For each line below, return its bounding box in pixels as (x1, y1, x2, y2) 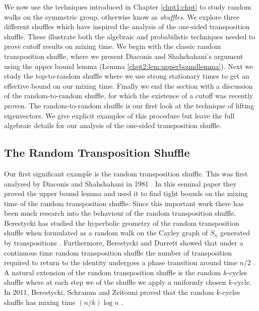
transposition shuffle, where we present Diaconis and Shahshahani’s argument (4, 50, 243, 61)
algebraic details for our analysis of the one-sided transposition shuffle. (4, 120, 222, 131)
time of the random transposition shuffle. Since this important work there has (4, 198, 244, 208)
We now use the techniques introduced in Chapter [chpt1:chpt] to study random (4, 2, 251, 12)
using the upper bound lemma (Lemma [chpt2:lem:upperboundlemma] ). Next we (4, 60, 253, 71)
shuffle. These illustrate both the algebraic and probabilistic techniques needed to (4, 31, 255, 41)
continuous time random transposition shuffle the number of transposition (4, 247, 232, 258)
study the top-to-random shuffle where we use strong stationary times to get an (4, 71, 249, 81)
